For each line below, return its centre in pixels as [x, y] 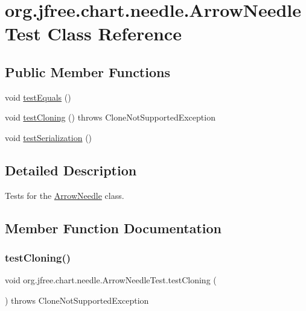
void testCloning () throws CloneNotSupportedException [110, 117]
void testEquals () [38, 97]
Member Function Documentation [113, 228]
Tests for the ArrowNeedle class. [65, 195]
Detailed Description [71, 170]
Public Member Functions [88, 71]
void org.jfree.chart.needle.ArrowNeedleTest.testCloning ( [111, 280]
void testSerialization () [49, 137]
